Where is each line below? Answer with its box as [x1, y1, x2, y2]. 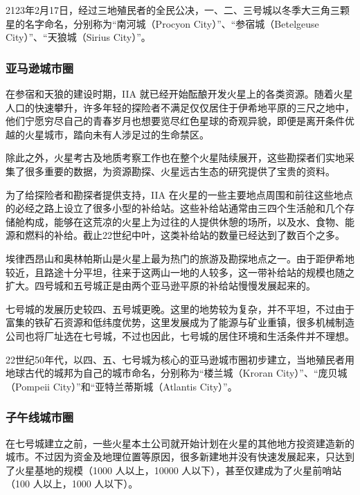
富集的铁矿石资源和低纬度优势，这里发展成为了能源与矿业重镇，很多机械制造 [6, 315, 354, 330]
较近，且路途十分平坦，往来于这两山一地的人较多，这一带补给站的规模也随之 [6, 264, 354, 279]
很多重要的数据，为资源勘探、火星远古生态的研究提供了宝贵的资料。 [24, 163, 335, 178]
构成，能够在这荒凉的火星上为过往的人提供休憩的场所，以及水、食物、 [24, 214, 345, 228]
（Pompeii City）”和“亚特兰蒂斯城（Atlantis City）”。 [6, 379, 237, 393]
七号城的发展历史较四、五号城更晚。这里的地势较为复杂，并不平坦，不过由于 [6, 301, 354, 316]
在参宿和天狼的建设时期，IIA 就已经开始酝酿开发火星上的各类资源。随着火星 [6, 87, 353, 100]
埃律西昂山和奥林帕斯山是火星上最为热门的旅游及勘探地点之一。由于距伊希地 [6, 251, 354, 265]
